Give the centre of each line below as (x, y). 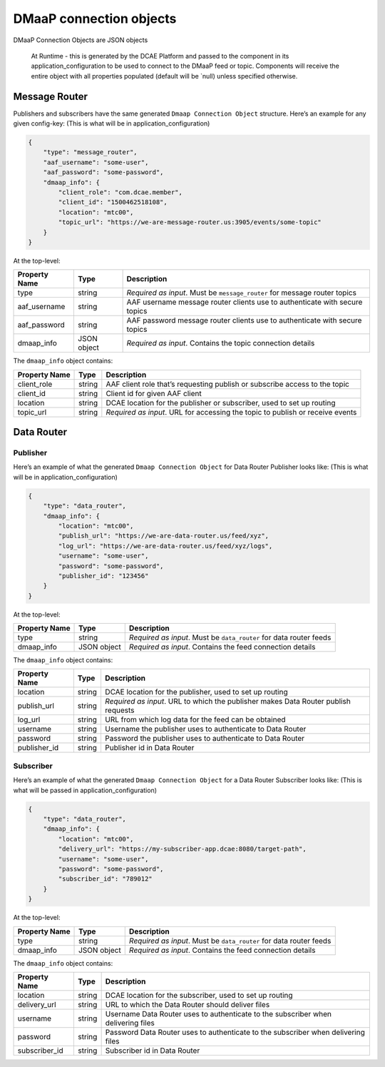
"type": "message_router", (91, 152)
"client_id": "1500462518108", (113, 202)
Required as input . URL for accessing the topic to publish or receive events (231, 412)
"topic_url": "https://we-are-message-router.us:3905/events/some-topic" (190, 222)
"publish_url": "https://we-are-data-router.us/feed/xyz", (164, 536)
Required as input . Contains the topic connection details (221, 343)
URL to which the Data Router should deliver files (188, 1004)
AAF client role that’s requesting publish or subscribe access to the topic (227, 384)
